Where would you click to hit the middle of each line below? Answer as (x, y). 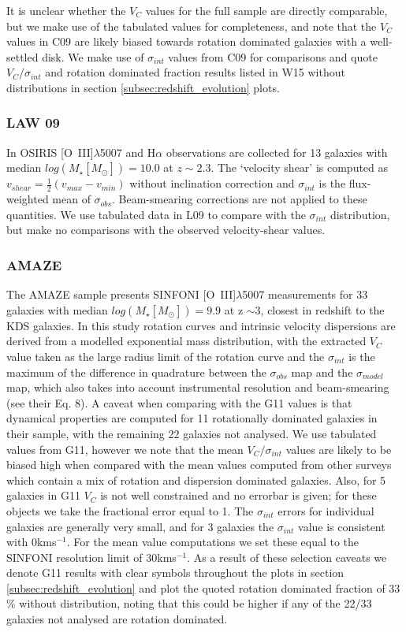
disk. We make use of (93, 56)
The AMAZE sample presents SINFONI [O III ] (121, 294)
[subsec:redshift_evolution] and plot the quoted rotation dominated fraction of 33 (203, 587)
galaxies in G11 (43, 495)
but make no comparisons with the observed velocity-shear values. (166, 230)
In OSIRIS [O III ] (50, 152)
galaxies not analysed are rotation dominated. (117, 619)
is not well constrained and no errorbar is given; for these (238, 495)
